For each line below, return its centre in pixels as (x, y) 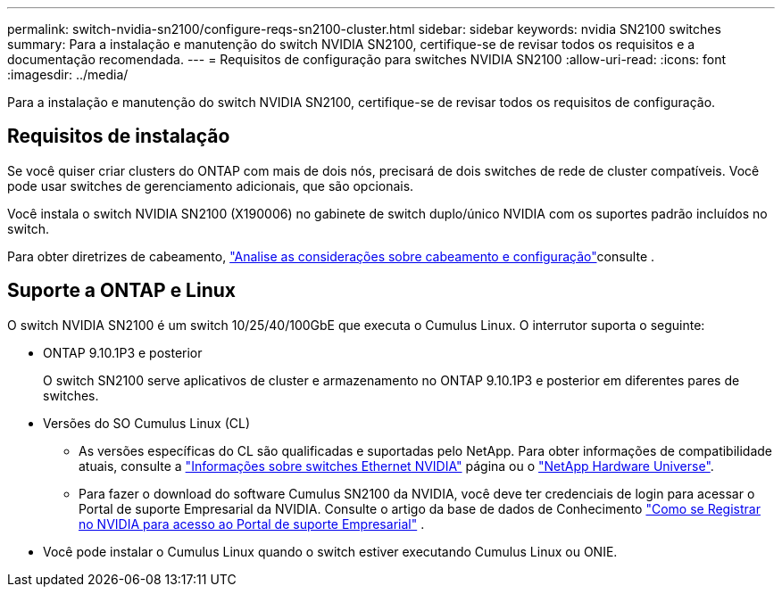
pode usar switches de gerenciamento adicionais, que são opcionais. (211, 186)
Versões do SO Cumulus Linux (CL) (147, 423)
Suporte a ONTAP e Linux (122, 291)
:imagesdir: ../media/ (68, 74)
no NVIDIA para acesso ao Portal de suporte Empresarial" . (252, 524)
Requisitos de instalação (119, 136)
